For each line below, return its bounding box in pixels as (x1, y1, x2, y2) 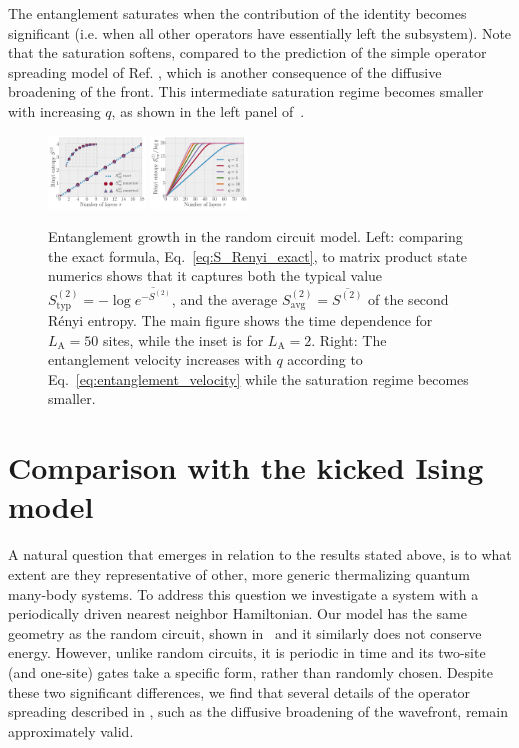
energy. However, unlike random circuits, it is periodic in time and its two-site (8, 642, 486, 663)
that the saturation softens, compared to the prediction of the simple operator (8, 42, 487, 63)
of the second (368, 288, 449, 309)
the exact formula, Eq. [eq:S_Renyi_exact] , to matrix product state (48, 245, 468, 266)
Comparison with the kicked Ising (8, 447, 484, 488)
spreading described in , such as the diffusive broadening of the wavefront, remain (8, 701, 508, 722)
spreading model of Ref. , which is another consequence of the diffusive (8, 61, 442, 82)
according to (287, 349, 363, 370)
